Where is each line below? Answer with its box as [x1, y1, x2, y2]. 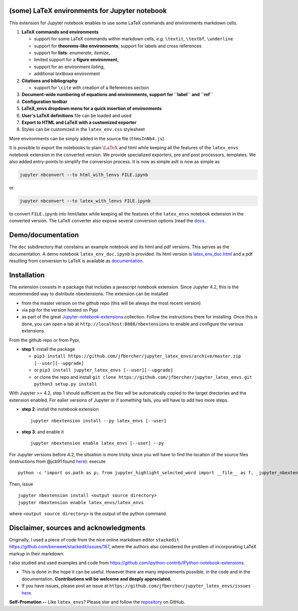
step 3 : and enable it [21, 428, 64, 435]
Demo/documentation [9, 231, 79, 239]
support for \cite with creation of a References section [34, 85, 149, 91]
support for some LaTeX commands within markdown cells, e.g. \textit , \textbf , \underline [34, 36, 233, 42]
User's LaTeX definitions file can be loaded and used [21, 112, 132, 118]
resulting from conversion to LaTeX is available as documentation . [9, 258, 144, 264]
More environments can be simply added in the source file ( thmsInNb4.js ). [9, 135, 166, 141]
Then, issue [9, 481, 33, 487]
